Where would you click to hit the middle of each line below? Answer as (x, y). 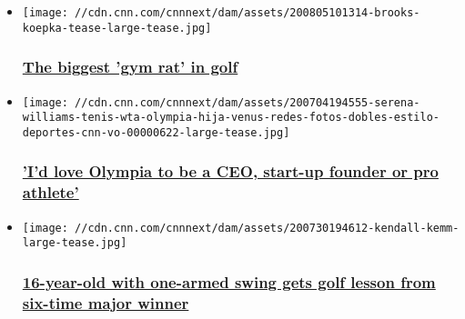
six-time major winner (106, 302)
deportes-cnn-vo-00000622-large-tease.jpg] (156, 132)
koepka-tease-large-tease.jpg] (117, 28)
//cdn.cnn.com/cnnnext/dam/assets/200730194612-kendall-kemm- (267, 228)
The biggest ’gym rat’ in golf (130, 67)
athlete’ (51, 192)
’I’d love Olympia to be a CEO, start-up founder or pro (230, 171)
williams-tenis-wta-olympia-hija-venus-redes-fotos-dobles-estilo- (231, 118)
